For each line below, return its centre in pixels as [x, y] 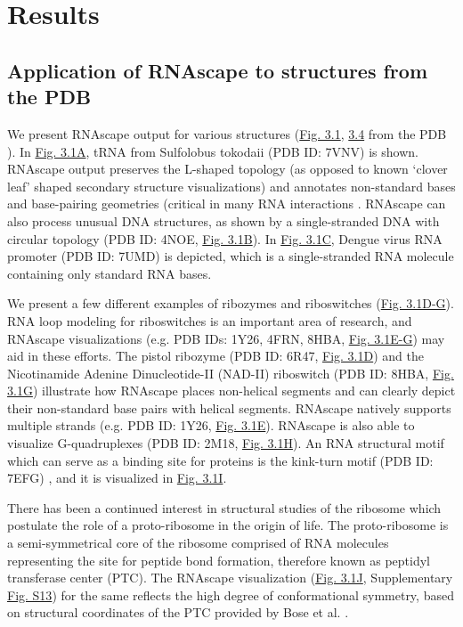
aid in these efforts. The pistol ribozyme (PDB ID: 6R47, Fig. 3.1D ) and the [215, 356]
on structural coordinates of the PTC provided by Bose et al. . [178, 612]
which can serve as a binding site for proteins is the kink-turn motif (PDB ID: [220, 460]
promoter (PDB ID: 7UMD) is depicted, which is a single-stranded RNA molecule [231, 256]
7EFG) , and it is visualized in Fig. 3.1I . [117, 478]
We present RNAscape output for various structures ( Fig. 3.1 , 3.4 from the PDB [227, 133]
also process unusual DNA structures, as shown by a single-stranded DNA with [223, 220]
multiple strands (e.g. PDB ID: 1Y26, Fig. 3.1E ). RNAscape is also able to [211, 425]
